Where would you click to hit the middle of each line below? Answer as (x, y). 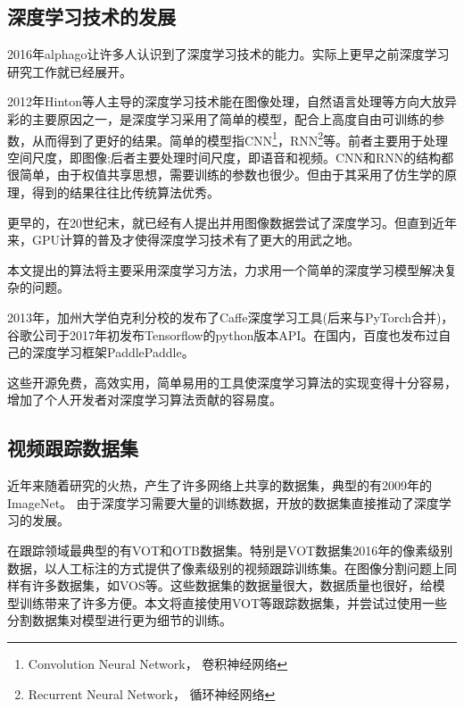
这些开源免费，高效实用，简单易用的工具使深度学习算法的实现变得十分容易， (232, 382)
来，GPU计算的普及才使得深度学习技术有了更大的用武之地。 (184, 240)
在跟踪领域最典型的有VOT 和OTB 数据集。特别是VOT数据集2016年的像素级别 (230, 550)
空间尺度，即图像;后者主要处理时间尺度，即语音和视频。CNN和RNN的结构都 (231, 157)
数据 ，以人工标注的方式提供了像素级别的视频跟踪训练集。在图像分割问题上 (226, 567)
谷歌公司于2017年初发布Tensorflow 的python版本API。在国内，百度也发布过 (223, 334)
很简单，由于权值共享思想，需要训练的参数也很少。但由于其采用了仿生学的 (226, 175)
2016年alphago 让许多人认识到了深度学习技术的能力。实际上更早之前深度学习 (228, 54)
